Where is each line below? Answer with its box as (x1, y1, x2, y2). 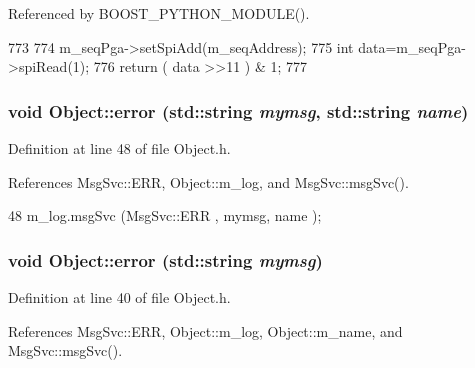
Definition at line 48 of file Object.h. (8, 138, 231, 158)
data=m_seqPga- (358, 36, 466, 57)
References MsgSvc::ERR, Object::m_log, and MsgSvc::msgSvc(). (8, 171, 409, 192)
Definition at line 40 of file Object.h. (8, 287, 231, 307)
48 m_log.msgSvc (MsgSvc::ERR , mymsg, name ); (8, 205, 322, 226)
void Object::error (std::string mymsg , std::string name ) (8, 98, 469, 123)
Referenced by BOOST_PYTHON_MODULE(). (8, 3, 310, 23)
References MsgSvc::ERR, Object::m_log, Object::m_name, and (8, 320, 403, 341)
